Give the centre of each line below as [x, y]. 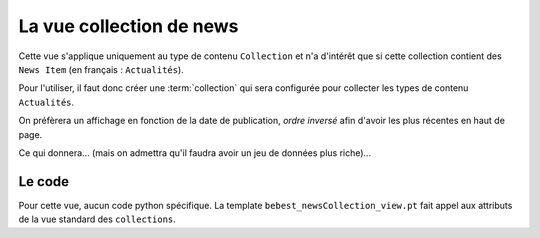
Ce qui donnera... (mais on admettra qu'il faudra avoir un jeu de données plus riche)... [195, 152]
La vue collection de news [128, 26]
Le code [44, 181]
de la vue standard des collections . [97, 219]
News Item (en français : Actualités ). [101, 69]
